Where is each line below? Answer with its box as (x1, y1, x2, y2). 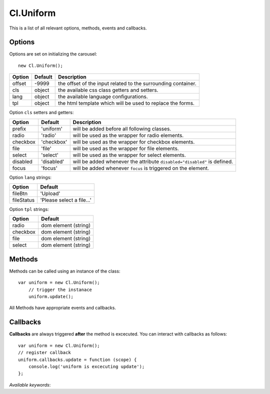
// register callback (18, 350, 71, 355)
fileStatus (12, 196, 35, 203)
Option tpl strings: (9, 206, 49, 212)
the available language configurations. (57, 93, 148, 100)
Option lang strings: (9, 174, 52, 180)
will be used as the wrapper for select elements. (72, 151, 186, 158)
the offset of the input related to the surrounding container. (57, 80, 197, 87)
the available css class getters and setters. (57, 86, 158, 93)
